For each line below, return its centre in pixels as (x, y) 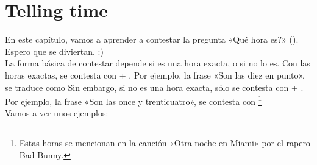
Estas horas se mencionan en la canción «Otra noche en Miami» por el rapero (165, 142)
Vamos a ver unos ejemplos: (57, 113)
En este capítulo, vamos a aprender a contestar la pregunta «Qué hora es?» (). (152, 39)
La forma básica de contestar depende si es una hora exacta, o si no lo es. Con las (158, 63)
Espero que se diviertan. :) (54, 51)
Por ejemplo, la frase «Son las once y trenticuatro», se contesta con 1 (134, 100)
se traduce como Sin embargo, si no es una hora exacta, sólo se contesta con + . (154, 87)
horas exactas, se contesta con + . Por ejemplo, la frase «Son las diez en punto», (155, 75)
